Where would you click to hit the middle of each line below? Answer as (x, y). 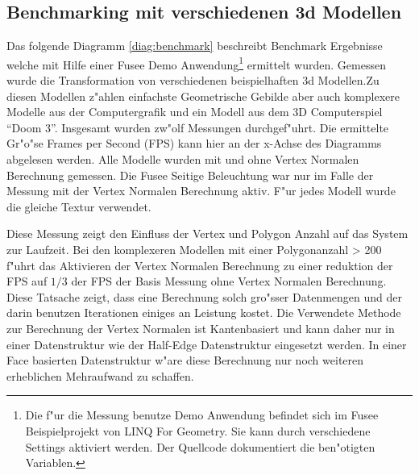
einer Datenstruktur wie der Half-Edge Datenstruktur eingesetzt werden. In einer (207, 344)
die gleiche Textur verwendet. (79, 206)
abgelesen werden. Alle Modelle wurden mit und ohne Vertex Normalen (183, 159)
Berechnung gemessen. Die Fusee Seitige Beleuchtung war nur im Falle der (190, 175)
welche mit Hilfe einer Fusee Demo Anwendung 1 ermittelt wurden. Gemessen (196, 63)
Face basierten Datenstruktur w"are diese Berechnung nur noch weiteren (185, 360)
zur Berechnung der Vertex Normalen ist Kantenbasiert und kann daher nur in (201, 328)
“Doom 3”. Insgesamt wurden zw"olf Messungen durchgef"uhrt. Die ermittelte (198, 127)
